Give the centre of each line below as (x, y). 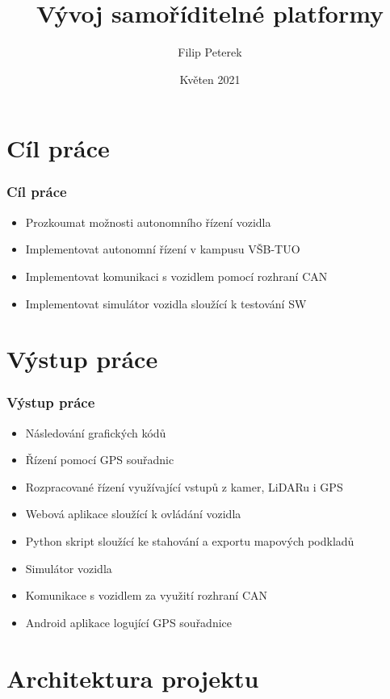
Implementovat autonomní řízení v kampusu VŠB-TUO (163, 249)
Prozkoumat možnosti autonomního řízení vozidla (148, 222)
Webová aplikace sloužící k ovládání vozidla (133, 514)
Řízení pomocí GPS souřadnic (100, 460)
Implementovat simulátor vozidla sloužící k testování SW (166, 303)
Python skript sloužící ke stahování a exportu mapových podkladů (190, 541)
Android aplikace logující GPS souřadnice (129, 622)
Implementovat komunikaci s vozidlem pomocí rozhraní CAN (176, 276)
